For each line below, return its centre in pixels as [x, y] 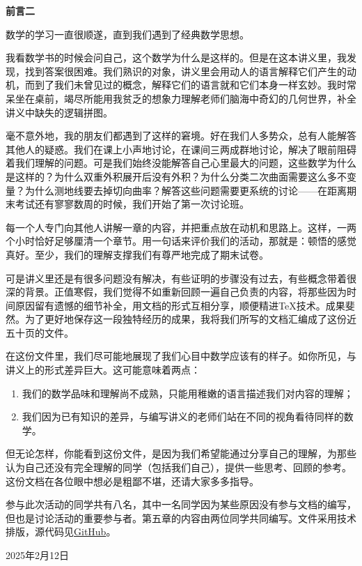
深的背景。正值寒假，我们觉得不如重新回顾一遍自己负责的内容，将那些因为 [176, 292]
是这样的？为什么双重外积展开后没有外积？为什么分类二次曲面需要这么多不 [176, 176]
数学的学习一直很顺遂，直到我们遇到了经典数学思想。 [127, 34]
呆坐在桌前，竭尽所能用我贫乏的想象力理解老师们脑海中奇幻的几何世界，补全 [181, 98]
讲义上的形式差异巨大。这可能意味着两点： [103, 370]
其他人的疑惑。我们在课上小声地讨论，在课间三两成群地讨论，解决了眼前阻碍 [181, 149]
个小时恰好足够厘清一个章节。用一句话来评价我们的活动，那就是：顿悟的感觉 [181, 241]
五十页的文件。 [40, 332]
